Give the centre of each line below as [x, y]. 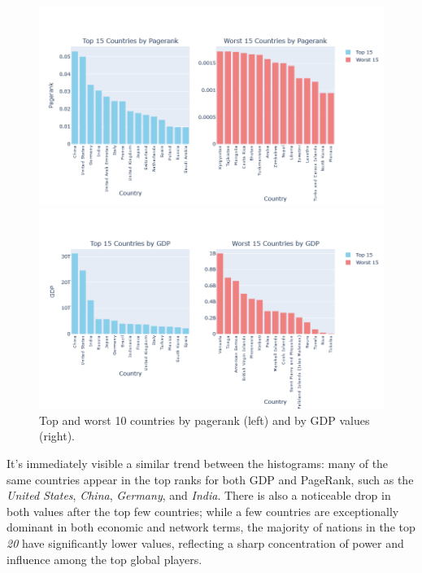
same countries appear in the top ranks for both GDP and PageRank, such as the [210, 479]
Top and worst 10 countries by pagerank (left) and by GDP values [204, 420]
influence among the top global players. [104, 559]
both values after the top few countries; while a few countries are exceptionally [203, 511]
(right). [57, 436]
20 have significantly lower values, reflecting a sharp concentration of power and [205, 542]
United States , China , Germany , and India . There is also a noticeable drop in [199, 495]
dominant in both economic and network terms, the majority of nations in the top [211, 527]
